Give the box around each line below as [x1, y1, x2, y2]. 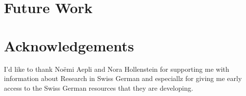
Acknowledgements [4, 35, 134, 55]
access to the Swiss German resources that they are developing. [4, 82, 193, 93]
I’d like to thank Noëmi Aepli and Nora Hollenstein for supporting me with [4, 64, 229, 74]
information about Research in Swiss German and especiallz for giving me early [4, 73, 242, 83]
